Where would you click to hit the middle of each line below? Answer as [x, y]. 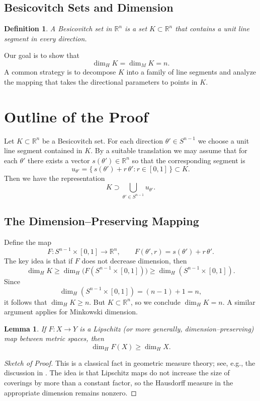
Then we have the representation [55, 178]
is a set [136, 28]
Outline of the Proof [76, 116]
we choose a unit [224, 140]
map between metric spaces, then [54, 338]
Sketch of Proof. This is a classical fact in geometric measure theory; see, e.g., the [130, 362]
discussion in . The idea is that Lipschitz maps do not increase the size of [117, 373]
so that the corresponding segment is [189, 160]
